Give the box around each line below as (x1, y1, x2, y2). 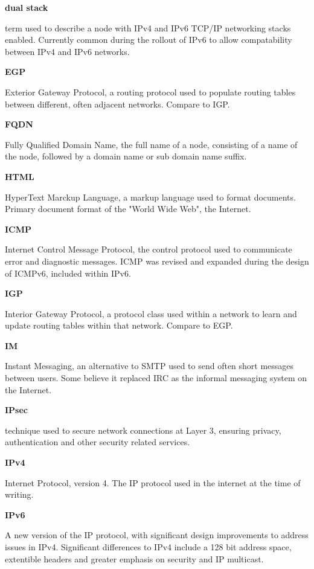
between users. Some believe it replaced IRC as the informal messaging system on (5, 371, 307, 384)
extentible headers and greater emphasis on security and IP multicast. (5, 552, 264, 565)
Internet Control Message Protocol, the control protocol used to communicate (5, 243, 292, 256)
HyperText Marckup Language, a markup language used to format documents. (5, 190, 296, 203)
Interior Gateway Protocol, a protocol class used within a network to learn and (5, 307, 297, 320)
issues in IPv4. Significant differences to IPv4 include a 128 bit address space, (5, 541, 292, 553)
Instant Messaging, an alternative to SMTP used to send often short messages (5, 359, 294, 372)
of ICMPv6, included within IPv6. (5, 266, 131, 279)
